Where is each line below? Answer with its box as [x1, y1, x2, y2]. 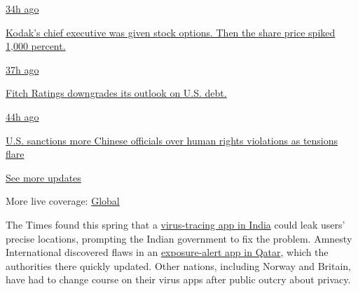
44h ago [6, 109, 39, 123]
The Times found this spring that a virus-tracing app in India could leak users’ [6, 217, 345, 231]
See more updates [6, 170, 81, 184]
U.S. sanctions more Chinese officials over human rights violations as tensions [6, 133, 338, 147]
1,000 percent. [6, 39, 66, 53]
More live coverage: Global [6, 194, 120, 208]
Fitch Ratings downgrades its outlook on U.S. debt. [6, 86, 227, 100]
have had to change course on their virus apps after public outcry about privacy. [6, 272, 351, 287]
